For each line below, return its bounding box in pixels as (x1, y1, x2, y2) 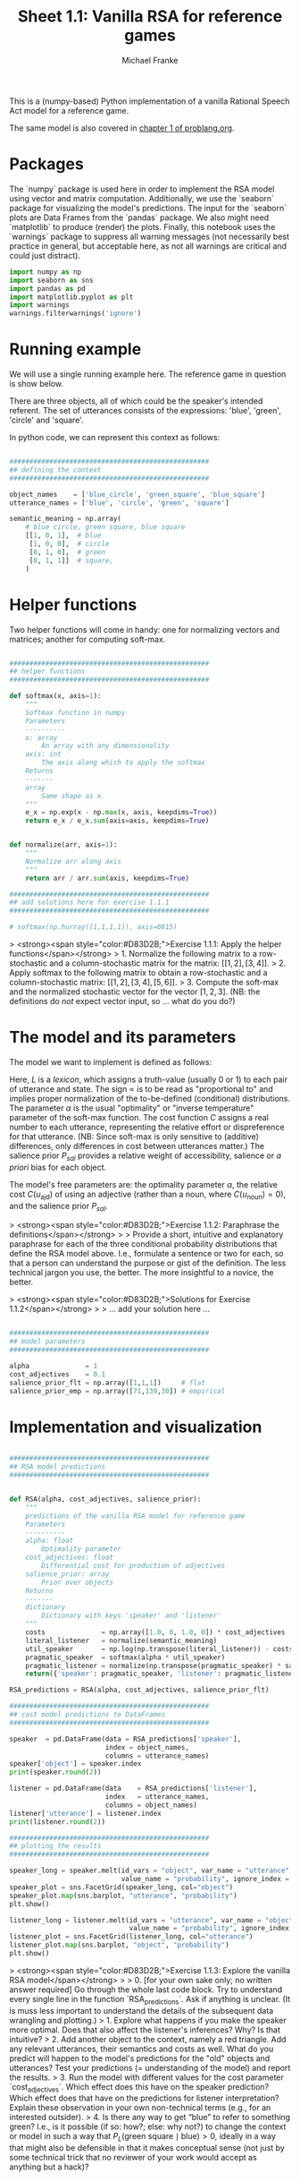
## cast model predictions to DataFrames (9, 1710, 166, 1719)
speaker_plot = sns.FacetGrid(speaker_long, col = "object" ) (9, 1882, 234, 1892)
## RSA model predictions (9, 1462, 105, 1471)
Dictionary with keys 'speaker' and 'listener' (41, 1611, 221, 1621)
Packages (9, 154, 85, 175)
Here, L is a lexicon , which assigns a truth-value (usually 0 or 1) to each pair (9, 1074, 288, 1085)
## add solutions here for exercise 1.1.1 (9, 898, 170, 907)
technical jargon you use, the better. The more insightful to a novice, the (9, 1267, 274, 1278)
